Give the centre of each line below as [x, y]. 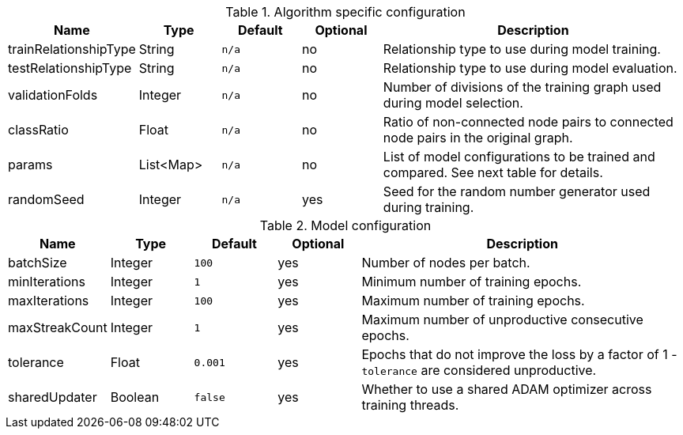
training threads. [410, 405]
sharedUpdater [53, 397]
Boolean [135, 397]
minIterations [47, 282]
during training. [428, 207]
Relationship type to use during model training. [522, 49]
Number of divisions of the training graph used [522, 87]
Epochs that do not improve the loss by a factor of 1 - [519, 354]
